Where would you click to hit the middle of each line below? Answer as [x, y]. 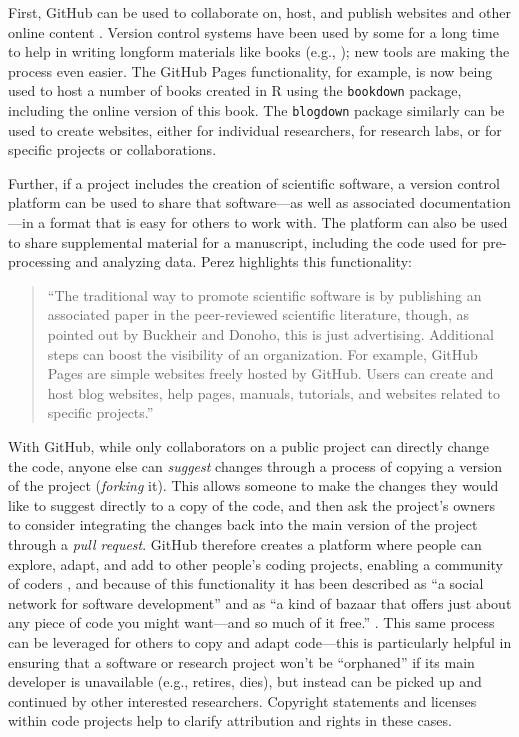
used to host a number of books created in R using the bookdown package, [235, 90]
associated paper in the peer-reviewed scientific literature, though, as [258, 314]
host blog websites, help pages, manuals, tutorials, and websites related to [273, 392]
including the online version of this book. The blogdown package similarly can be [256, 110]
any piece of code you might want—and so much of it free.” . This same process [251, 622]
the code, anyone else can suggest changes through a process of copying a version [255, 465]
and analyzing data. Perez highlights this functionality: [243, 261]
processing [39, 261]
